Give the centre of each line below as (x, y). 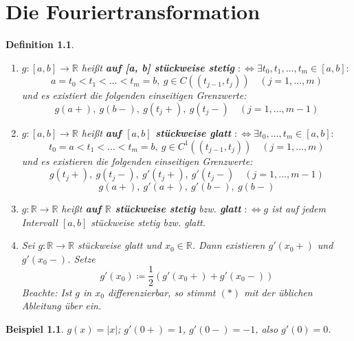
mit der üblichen (278, 292)
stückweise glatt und (120, 245)
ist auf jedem (299, 209)
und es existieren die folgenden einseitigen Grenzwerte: (137, 161)
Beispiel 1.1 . (35, 328)
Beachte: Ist (47, 292)
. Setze (81, 258)
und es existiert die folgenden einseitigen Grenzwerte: (134, 95)
